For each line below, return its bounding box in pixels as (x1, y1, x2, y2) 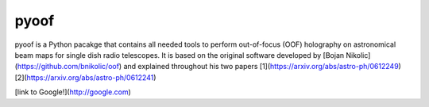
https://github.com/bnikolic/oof (17, 62, 119, 71)
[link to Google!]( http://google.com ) (14, 87, 131, 97)
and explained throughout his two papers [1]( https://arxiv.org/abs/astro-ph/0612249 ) (123, 62, 401, 71)
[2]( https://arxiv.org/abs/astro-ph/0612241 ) (14, 72, 157, 82)
